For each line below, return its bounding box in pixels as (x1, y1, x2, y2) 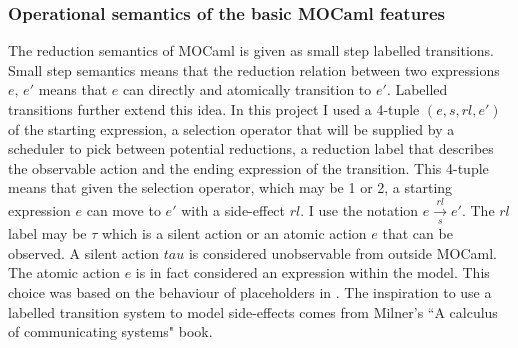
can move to (86, 199, 161, 220)
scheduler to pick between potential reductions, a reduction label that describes (8, 138, 494, 159)
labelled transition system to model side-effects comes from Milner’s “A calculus (8, 301, 498, 322)
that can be (382, 223, 453, 244)
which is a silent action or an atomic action (102, 223, 367, 244)
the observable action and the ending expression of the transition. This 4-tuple (8, 157, 489, 178)
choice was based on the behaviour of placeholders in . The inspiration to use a (8, 281, 492, 302)
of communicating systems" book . (8, 321, 213, 342)
